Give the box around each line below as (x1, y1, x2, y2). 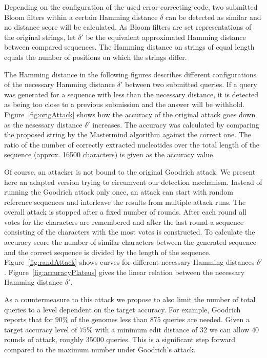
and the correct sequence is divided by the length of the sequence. (4, 246, 211, 257)
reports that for (4, 314, 53, 325)
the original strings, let (4, 31, 76, 42)
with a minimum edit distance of (95, 324, 198, 334)
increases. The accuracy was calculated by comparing (92, 119, 259, 130)
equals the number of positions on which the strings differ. (4, 51, 187, 62)
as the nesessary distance (4, 119, 83, 130)
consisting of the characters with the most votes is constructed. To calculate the (4, 226, 255, 237)
